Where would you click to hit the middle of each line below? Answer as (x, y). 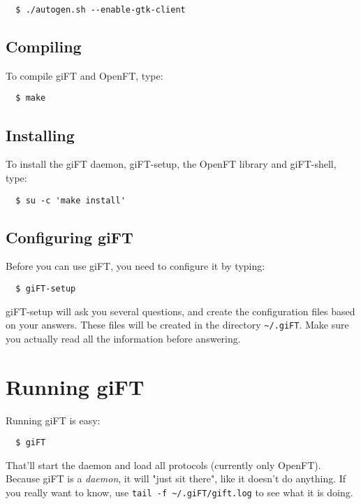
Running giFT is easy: (53, 420)
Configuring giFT (69, 237)
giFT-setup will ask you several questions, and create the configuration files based (180, 311)
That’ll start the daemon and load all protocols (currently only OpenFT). (163, 465)
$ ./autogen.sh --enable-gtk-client (101, 10)
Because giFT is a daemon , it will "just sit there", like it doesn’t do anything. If (176, 478)
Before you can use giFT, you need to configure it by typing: (135, 266)
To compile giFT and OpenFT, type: (84, 75)
